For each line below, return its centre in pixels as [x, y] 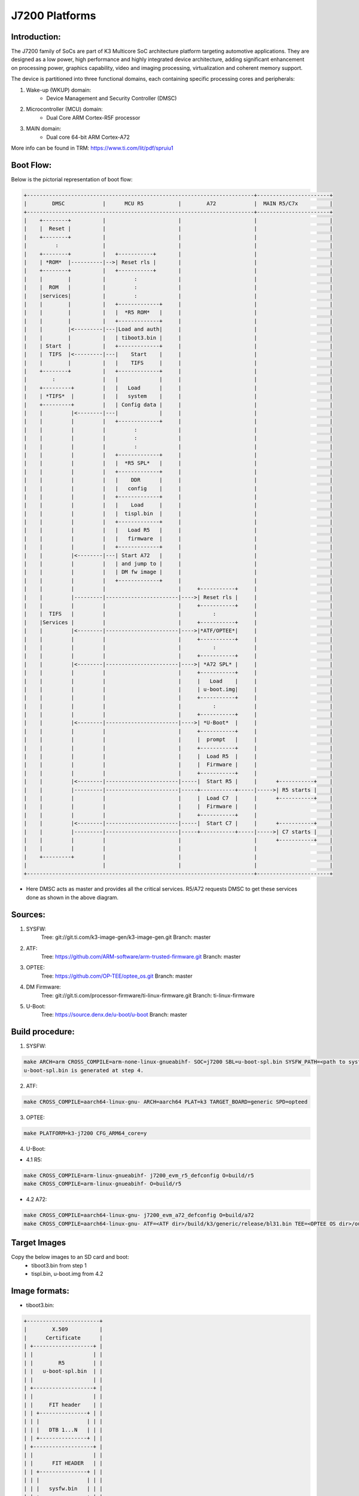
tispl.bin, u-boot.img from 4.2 [67, 1273]
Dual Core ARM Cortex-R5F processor [93, 117]
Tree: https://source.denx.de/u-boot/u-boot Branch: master [114, 1015]
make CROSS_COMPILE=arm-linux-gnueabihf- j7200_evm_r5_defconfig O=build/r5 [139, 1175]
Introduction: [36, 37]
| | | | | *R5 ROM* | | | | [178, 312]
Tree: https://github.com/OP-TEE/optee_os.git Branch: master [117, 976]
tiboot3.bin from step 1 [59, 1265]
